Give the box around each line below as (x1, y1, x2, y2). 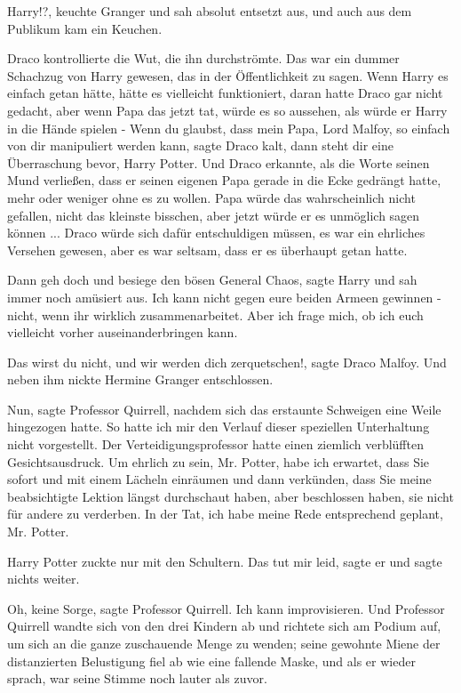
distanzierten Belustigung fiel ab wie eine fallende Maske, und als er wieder (7, 651, 416, 670)
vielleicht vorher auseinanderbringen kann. (7, 323, 238, 342)
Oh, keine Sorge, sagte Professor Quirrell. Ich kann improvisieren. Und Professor (7, 599, 445, 617)
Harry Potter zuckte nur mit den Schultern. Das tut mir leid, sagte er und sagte (7, 552, 442, 570)
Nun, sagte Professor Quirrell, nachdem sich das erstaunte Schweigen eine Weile (7, 399, 441, 418)
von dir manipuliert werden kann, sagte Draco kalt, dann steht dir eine (7, 136, 393, 155)
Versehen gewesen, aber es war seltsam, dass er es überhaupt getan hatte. (7, 240, 408, 259)
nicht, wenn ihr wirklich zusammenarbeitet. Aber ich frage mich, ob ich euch (7, 305, 424, 324)
